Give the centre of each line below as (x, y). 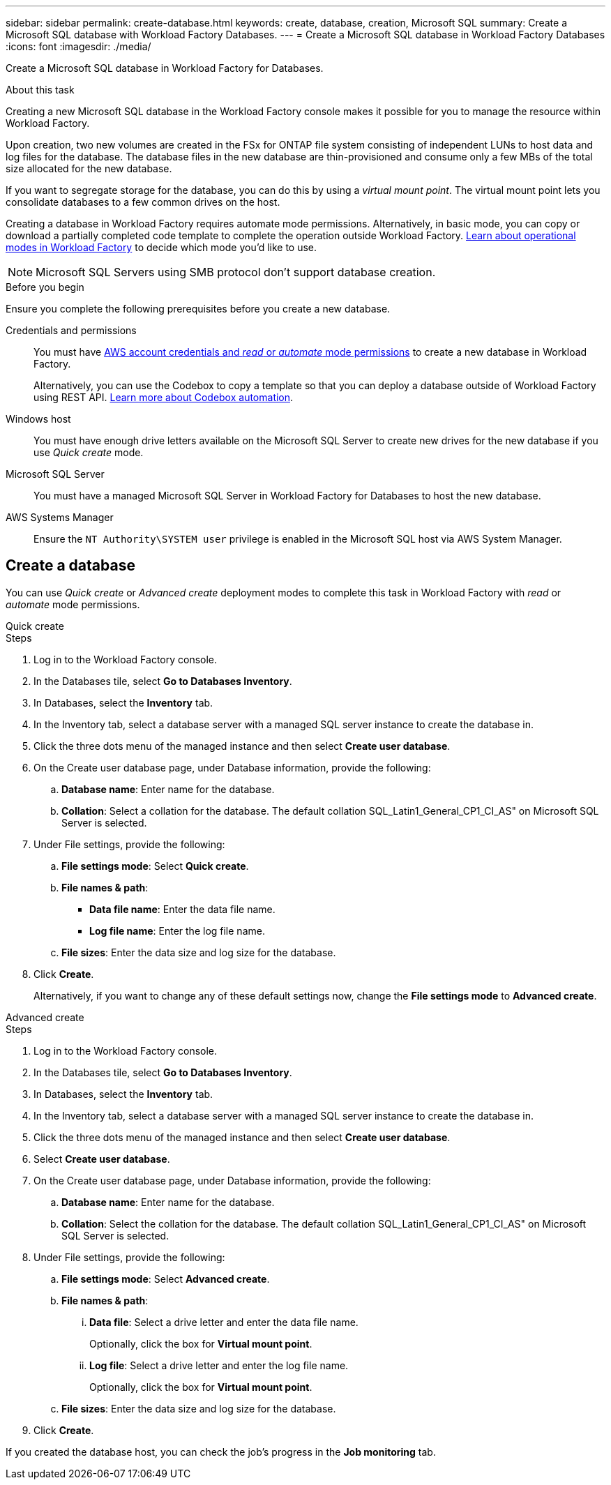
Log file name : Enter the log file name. (177, 930)
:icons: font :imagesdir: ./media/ (78, 46)
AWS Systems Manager (60, 517)
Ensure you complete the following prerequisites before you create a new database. (198, 309)
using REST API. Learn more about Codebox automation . (164, 397)
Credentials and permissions (71, 330)
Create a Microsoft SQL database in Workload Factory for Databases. (165, 68)
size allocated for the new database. (89, 168)
